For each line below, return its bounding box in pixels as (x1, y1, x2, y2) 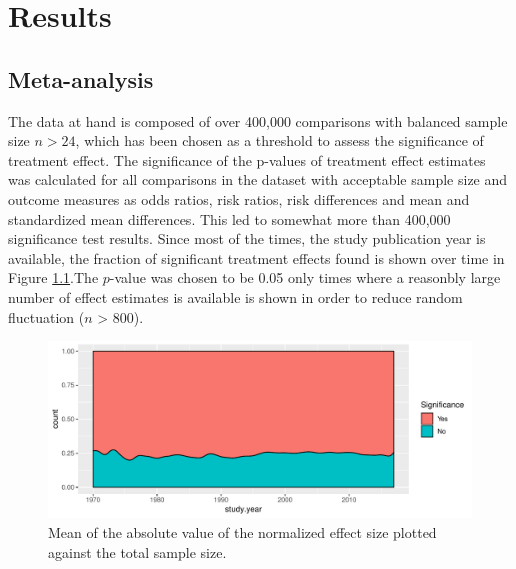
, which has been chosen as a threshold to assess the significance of (75, 130, 484, 151)
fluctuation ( (8, 306, 85, 327)
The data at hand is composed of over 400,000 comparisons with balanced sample (8, 110, 508, 131)
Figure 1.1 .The (8, 267, 99, 288)
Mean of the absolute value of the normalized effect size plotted (48, 521, 437, 542)
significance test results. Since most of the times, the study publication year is (8, 228, 486, 249)
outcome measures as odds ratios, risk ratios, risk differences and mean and (8, 188, 470, 209)
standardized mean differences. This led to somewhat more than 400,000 (8, 208, 451, 229)
